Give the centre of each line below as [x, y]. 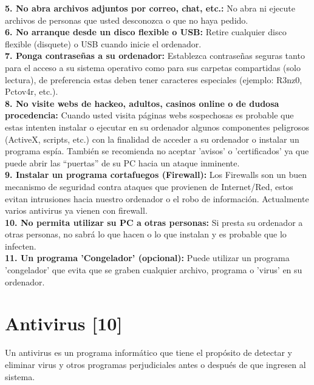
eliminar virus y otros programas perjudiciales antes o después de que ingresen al [155, 364]
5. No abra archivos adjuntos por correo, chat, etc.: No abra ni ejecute [150, 8]
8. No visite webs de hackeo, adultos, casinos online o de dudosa [142, 103]
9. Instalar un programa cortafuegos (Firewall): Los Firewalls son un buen [156, 175]
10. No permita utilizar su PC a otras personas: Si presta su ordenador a [154, 222]
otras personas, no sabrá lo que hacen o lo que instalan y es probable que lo [146, 234]
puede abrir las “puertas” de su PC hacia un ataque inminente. [122, 162]
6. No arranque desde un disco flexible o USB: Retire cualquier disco [146, 32]
